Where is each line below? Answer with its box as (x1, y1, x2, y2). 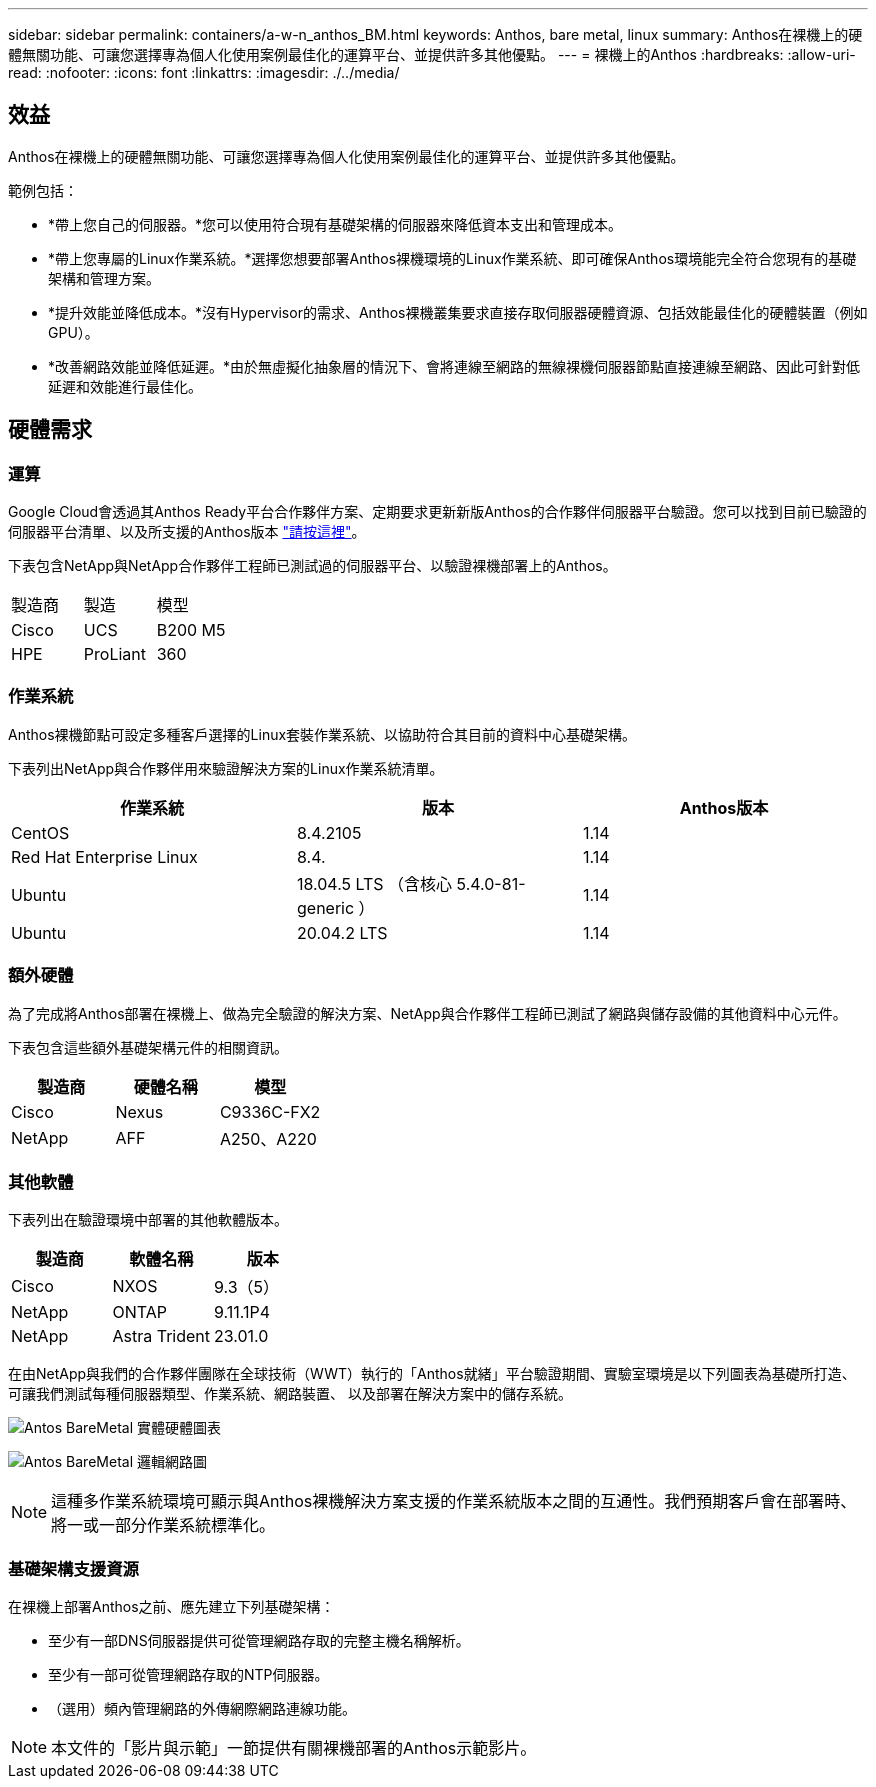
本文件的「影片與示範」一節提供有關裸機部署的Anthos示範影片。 (51, 1738, 537, 1759)
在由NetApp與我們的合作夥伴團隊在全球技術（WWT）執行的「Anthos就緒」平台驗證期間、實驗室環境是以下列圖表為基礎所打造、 (8, 1365, 856, 1383)
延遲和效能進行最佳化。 (48, 377, 202, 395)
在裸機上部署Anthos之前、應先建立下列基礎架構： (8, 1598, 335, 1616)
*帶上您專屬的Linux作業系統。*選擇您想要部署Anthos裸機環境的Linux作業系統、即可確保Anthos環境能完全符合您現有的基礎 (48, 249, 857, 267)
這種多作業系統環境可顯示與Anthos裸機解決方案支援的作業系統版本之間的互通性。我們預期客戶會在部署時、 (51, 1491, 857, 1512)
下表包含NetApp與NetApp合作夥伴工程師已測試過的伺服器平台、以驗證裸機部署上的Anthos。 (8, 557, 617, 575)
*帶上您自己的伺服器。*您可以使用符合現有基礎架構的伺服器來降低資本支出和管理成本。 (48, 215, 623, 233)
